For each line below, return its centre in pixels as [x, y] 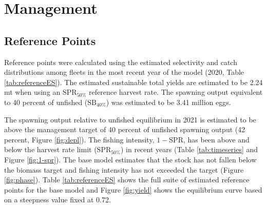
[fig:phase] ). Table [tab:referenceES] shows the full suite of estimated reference [127, 180]
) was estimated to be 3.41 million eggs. [168, 102]
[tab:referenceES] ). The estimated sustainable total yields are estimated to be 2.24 [133, 82]
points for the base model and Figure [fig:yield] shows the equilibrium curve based [133, 189]
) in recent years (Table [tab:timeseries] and [189, 149]
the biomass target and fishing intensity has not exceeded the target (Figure [124, 169]
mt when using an [32, 92]
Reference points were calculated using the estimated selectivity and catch [121, 62]
